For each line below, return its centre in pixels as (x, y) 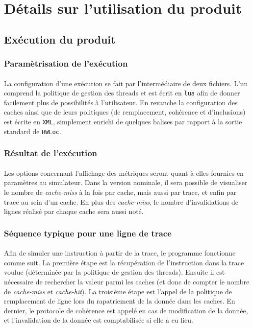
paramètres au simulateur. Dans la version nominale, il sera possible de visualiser (126, 182)
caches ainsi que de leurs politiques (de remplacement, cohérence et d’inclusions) (125, 112)
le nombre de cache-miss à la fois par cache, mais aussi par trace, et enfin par (120, 192)
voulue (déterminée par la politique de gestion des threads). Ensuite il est (114, 272)
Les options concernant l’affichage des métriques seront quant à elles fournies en (124, 173)
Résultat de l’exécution (51, 153)
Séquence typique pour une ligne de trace (88, 233)
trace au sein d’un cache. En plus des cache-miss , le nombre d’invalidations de (121, 201)
